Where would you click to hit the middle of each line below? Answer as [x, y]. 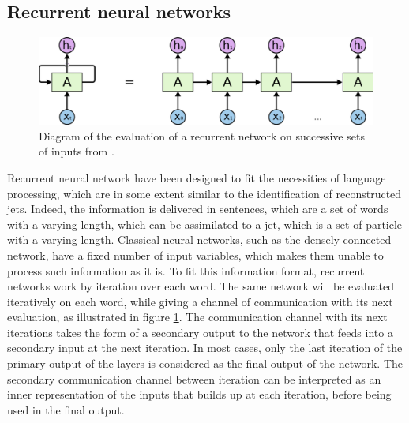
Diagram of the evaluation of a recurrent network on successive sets [202, 135]
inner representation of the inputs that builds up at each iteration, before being [199, 394]
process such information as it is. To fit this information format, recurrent [186, 270]
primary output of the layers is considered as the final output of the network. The [205, 363]
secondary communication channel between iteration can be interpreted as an [194, 378]
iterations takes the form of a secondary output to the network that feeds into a [200, 332]
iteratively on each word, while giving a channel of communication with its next [200, 301]
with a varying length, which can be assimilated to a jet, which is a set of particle [205, 224]
